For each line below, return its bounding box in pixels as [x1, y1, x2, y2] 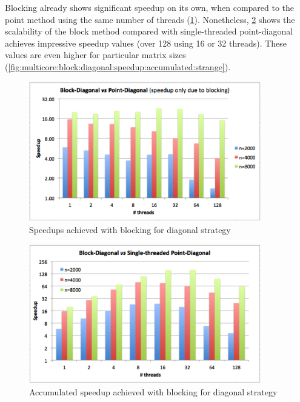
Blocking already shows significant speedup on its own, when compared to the [5, 1, 295, 13]
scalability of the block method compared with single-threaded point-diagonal [5, 25, 293, 38]
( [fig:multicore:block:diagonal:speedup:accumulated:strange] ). [5, 60, 231, 73]
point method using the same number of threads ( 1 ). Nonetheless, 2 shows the [5, 13, 295, 25]
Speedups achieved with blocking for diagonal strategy [29, 223, 231, 236]
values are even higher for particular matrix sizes [5, 48, 186, 61]
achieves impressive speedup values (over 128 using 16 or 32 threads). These [5, 36, 287, 49]
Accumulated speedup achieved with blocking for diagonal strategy [29, 385, 278, 398]
